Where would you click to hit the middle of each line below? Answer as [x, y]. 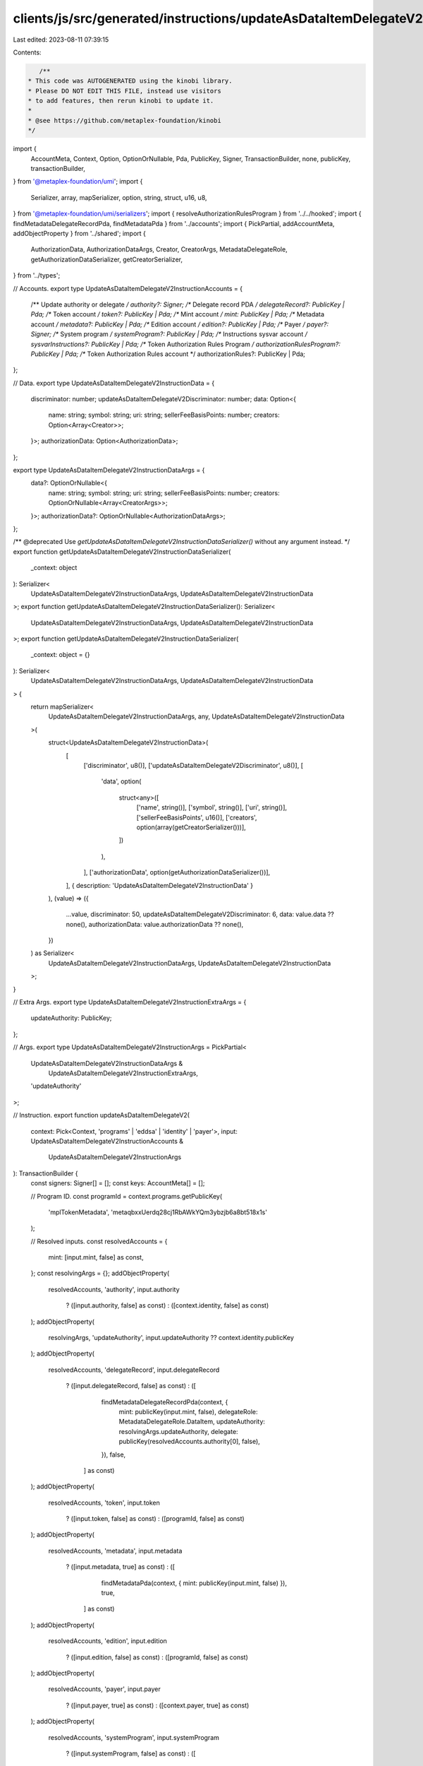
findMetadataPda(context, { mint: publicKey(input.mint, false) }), [194, 1583]
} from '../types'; [37, 275]
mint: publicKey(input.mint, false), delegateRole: [188, 1411]
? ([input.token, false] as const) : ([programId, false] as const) [155, 1519]
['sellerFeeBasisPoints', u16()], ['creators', [197, 817]
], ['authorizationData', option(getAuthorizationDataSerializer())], [177, 872]
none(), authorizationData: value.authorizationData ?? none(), [155, 924]
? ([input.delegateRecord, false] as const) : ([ [131, 1386]
